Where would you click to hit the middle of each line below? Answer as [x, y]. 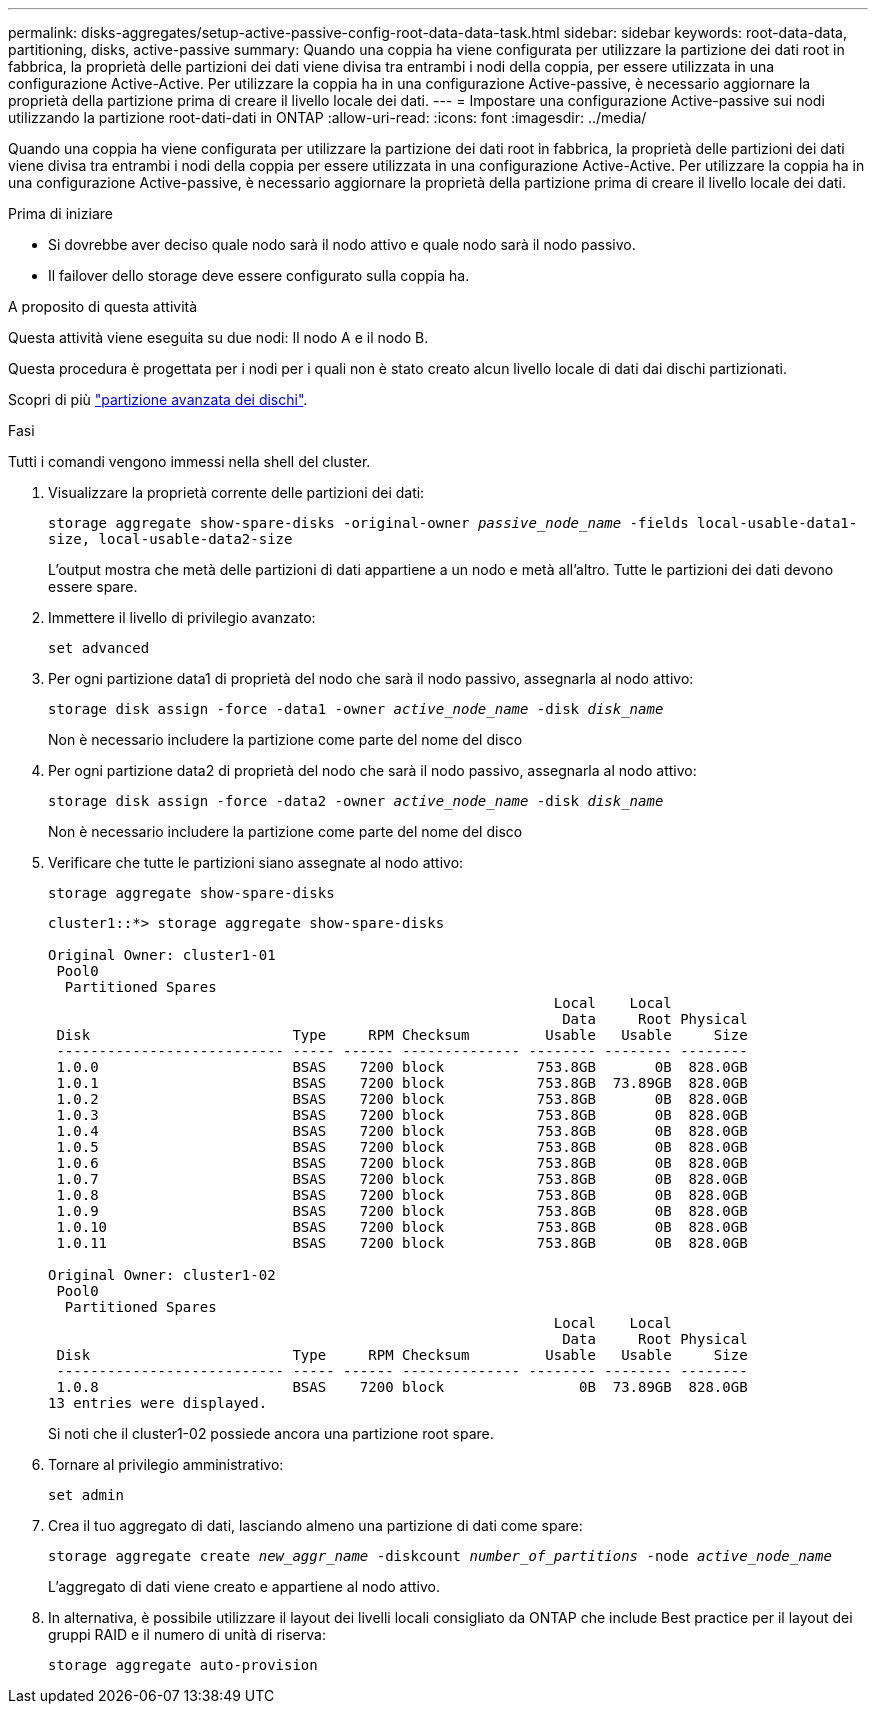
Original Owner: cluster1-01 [162, 955]
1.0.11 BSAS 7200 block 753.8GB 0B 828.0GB [402, 1243]
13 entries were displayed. [158, 1403]
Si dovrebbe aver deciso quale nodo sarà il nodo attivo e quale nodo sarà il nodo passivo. [342, 244]
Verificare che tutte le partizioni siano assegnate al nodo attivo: [256, 862]
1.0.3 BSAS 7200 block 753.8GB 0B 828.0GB [402, 1115]
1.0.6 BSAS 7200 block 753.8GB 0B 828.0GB [402, 1163]
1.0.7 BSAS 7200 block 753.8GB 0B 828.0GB [402, 1179]
